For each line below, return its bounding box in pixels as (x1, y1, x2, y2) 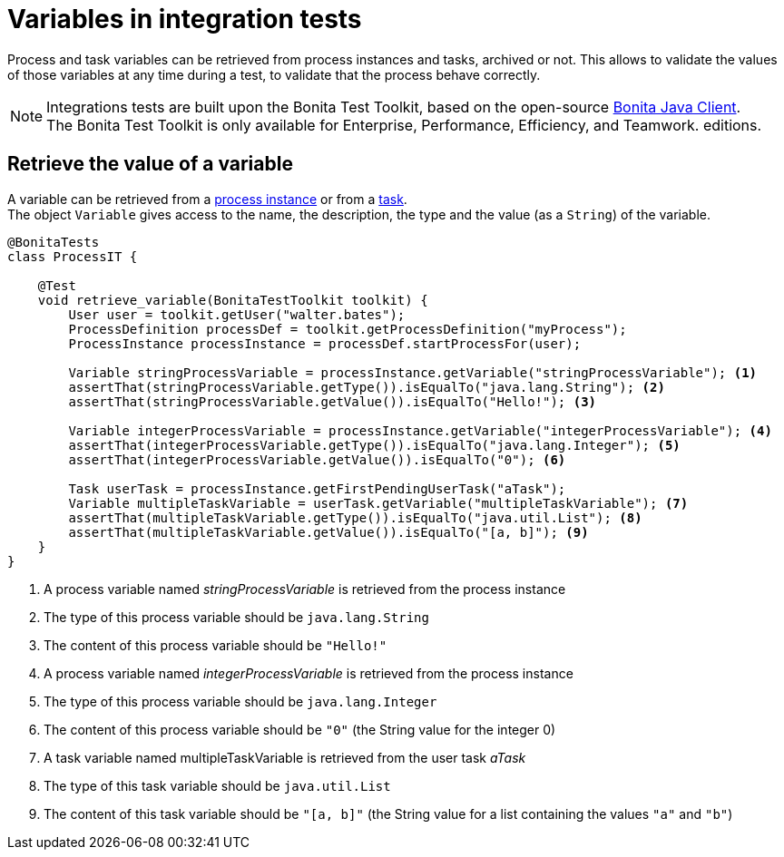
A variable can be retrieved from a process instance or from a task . (7, 190, 407, 207)
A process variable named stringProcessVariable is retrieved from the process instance (44, 580, 566, 597)
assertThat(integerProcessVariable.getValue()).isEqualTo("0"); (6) (68, 452, 566, 467)
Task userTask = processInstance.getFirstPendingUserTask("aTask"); (68, 481, 566, 496)
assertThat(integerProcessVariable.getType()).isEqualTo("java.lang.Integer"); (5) (68, 437, 681, 453)
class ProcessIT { (7, 248, 138, 264)
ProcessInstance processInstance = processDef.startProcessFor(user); (68, 336, 582, 351)
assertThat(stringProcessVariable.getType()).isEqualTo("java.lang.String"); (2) (68, 379, 665, 394)
